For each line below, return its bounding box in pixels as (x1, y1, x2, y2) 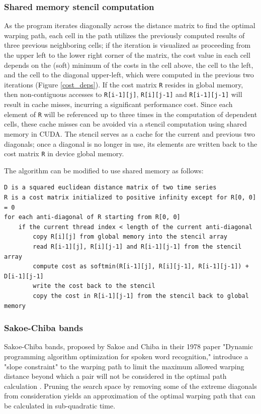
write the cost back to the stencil (33, 282, 155, 290)
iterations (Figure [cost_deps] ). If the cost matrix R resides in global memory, (4, 79, 243, 89)
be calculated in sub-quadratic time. (4, 400, 116, 410)
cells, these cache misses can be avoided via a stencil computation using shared (4, 119, 247, 129)
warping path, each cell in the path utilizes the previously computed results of (4, 30, 245, 40)
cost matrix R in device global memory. (4, 148, 124, 159)
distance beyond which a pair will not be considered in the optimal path (4, 371, 227, 381)
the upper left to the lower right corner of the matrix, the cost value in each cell (4, 50, 250, 60)
